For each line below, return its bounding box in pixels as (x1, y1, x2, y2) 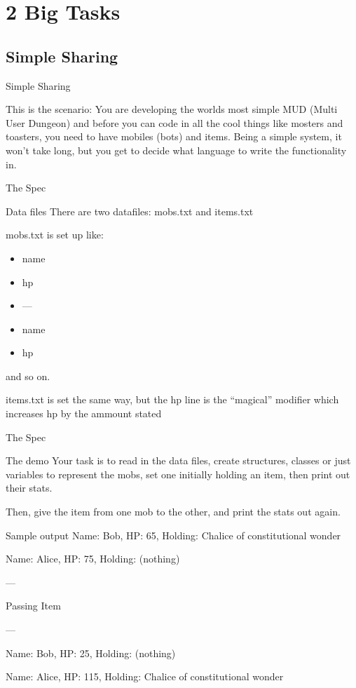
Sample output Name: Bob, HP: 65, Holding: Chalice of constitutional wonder (6, 527, 341, 542)
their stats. (6, 480, 53, 495)
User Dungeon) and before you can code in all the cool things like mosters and (6, 115, 343, 130)
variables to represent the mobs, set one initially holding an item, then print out (6, 466, 350, 481)
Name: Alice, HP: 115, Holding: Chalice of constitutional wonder (6, 669, 284, 684)
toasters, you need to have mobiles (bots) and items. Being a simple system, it (6, 129, 342, 144)
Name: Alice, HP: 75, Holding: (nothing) (6, 551, 180, 566)
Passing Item (6, 598, 61, 613)
